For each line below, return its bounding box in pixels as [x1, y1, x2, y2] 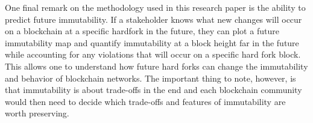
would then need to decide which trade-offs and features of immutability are [5, 95, 286, 107]
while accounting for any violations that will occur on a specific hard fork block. [5, 48, 301, 61]
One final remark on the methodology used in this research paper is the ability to [5, 1, 306, 13]
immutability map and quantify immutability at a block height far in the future [5, 36, 299, 49]
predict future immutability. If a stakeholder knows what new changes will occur [5, 13, 302, 25]
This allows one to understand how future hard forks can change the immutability [5, 59, 308, 72]
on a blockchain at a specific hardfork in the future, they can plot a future [5, 25, 279, 37]
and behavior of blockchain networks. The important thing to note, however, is [5, 71, 296, 84]
